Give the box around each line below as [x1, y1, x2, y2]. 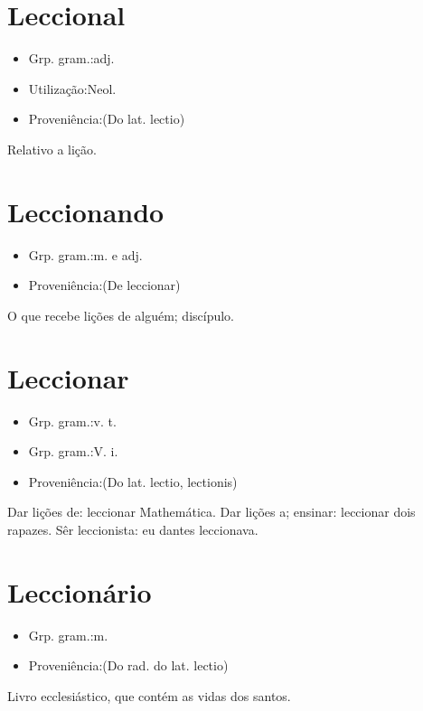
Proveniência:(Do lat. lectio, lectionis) [28, 472, 238, 491]
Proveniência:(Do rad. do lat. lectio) [28, 656, 229, 675]
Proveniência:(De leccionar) [28, 276, 181, 295]
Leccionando [7, 192, 164, 229]
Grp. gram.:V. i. [28, 442, 118, 461]
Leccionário [7, 573, 152, 610]
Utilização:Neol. [28, 79, 117, 98]
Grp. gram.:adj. [28, 49, 115, 68]
